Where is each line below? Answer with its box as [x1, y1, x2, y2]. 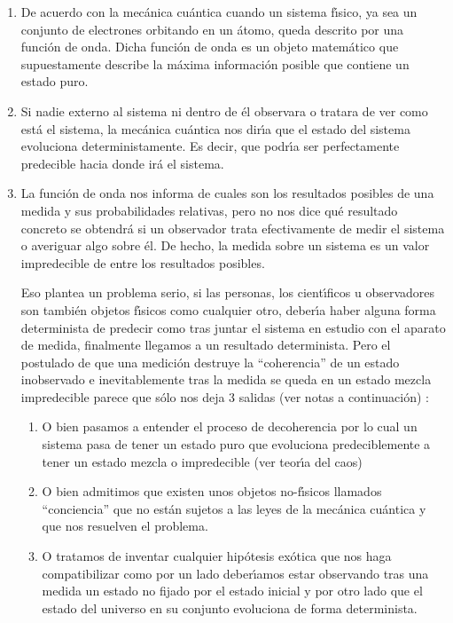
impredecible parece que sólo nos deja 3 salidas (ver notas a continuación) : [20, 387, 429, 406]
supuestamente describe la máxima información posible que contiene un [20, 54, 410, 73]
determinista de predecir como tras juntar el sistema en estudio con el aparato [20, 318, 446, 336]
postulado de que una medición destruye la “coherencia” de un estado [20, 352, 400, 371]
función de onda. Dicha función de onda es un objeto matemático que [20, 37, 399, 56]
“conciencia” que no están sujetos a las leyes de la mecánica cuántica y [42, 499, 426, 517]
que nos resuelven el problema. [42, 517, 208, 535]
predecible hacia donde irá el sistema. [20, 154, 224, 172]
